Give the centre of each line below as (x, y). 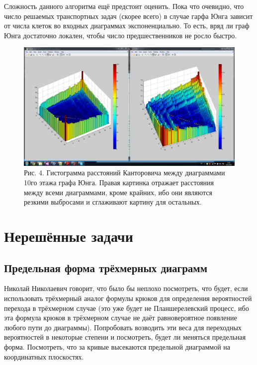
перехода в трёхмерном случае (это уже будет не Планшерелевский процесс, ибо (127, 308)
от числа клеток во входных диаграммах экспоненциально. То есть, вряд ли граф (127, 26)
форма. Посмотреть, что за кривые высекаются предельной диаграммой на (117, 346)
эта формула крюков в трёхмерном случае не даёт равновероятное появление (121, 318)
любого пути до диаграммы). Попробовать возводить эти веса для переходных (123, 327)
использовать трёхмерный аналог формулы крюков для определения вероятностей (128, 298)
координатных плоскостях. (44, 356)
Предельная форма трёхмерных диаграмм (106, 267)
